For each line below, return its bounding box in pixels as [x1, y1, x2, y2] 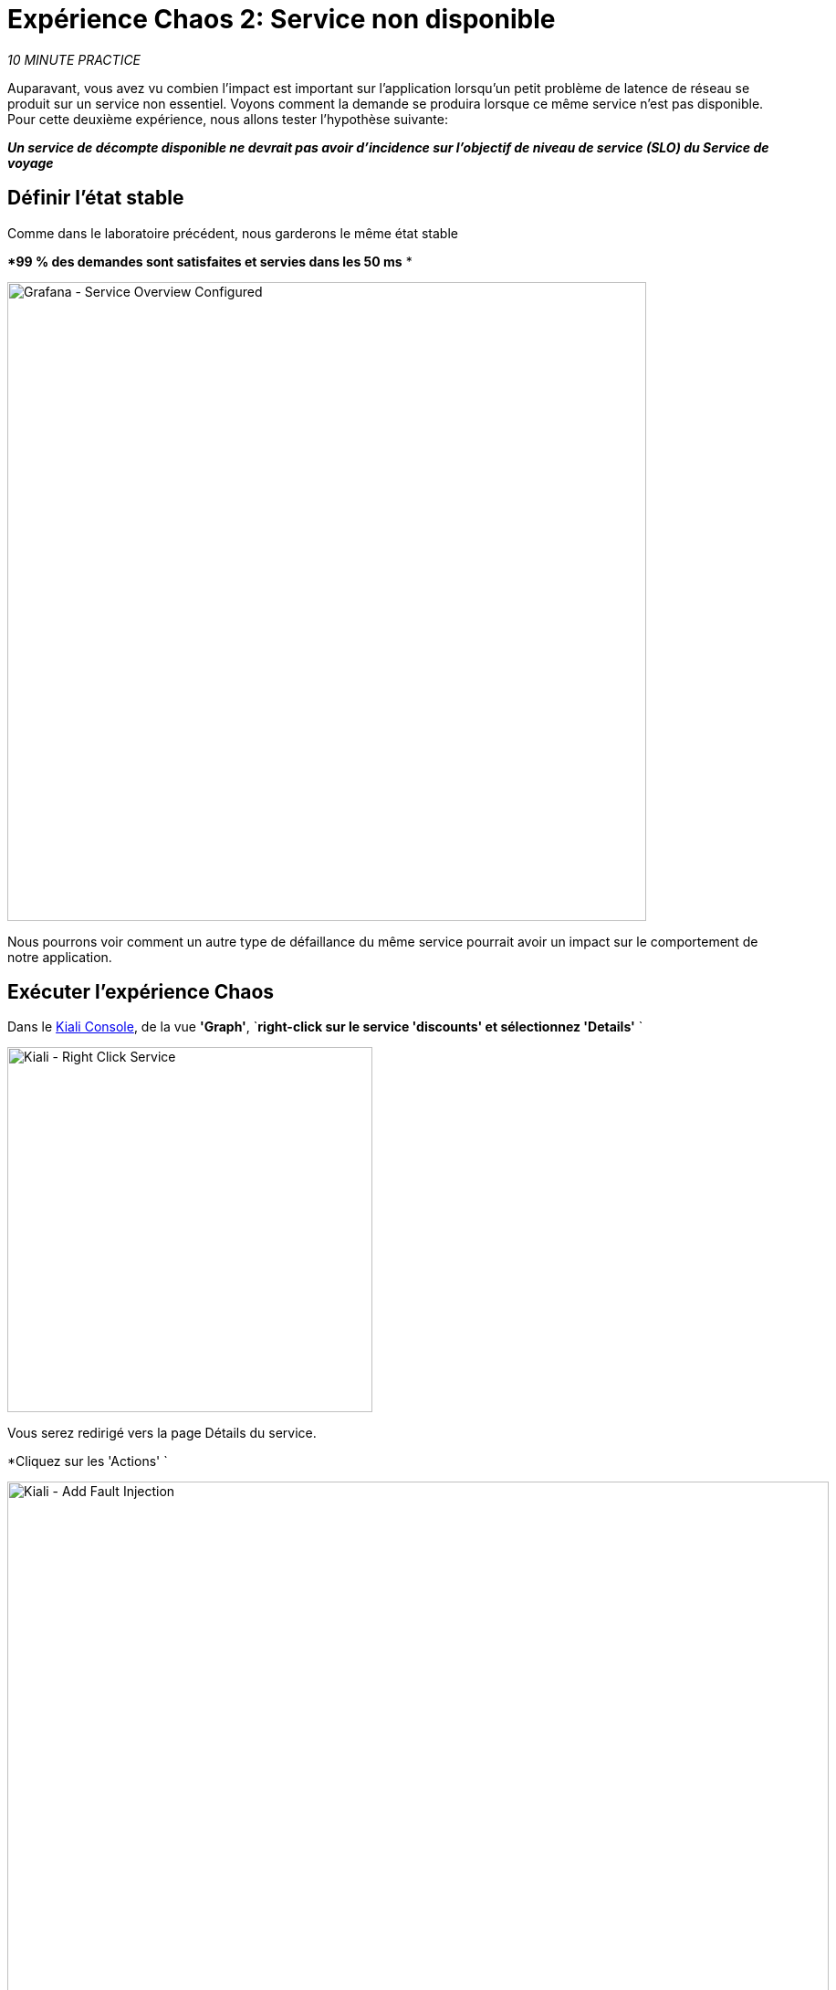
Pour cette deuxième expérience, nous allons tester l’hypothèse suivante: [7, 110, 448, 127]
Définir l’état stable [7, 186, 184, 210]
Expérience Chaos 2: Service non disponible [7, 4, 556, 35]
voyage [7, 154, 54, 171]
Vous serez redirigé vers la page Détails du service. [7, 1425, 317, 1441]
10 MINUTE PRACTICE [7, 51, 141, 68]
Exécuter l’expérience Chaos [7, 980, 275, 1004]
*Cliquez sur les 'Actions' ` [7, 1453, 168, 1470]
